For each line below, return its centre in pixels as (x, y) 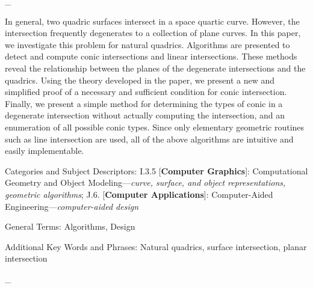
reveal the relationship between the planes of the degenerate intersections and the (155, 68)
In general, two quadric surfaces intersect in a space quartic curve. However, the (152, 21)
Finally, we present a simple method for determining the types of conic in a (144, 103)
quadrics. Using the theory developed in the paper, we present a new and (140, 80)
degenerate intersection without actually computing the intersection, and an (145, 115)
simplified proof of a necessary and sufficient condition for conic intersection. (146, 92)
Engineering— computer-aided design (72, 206)
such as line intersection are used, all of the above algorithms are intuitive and (149, 139)
